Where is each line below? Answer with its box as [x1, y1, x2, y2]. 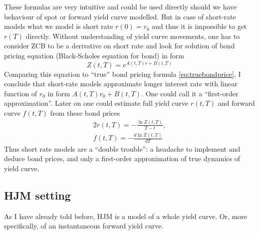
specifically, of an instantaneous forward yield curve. [4, 221, 164, 231]
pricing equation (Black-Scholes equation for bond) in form [4, 50, 184, 60]
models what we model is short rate [4, 21, 113, 31]
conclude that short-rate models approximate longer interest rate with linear [4, 78, 238, 89]
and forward [218, 98, 255, 108]
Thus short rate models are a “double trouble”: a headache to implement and [4, 143, 241, 154]
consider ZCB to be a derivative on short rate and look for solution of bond [4, 40, 235, 51]
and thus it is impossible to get [152, 21, 247, 31]
